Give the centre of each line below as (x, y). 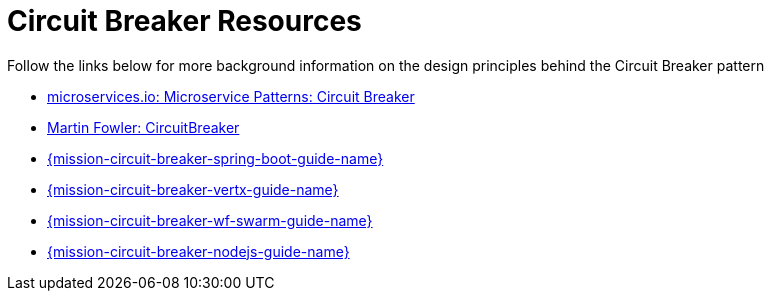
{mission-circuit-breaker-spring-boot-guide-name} (215, 158)
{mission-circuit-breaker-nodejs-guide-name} (198, 251)
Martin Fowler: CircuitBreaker (143, 127)
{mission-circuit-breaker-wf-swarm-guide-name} (210, 220)
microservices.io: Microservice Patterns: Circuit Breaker (231, 96)
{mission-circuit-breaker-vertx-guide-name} (193, 189)
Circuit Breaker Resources (184, 21)
